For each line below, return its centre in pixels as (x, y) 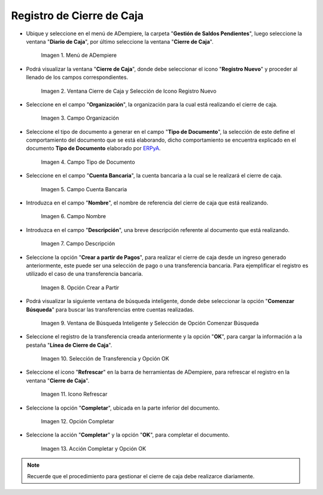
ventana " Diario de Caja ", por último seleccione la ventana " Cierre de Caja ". (120, 41)
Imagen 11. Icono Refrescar (74, 394)
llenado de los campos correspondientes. (77, 77)
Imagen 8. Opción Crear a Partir (80, 288)
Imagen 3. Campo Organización (80, 118)
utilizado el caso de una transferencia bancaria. (85, 274)
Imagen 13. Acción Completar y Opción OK (94, 448)
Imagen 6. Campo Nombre (74, 216)
